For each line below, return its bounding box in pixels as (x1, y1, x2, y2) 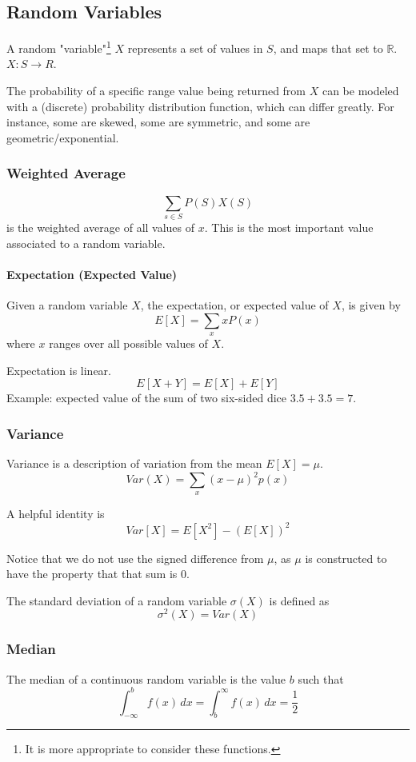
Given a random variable (6, 296, 128, 313)
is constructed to (305, 549, 387, 566)
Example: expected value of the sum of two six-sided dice (6, 389, 286, 406)
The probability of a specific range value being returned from (6, 82, 306, 99)
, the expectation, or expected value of (140, 296, 329, 313)
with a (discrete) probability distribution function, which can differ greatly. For (6, 98, 394, 114)
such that (298, 670, 344, 687)
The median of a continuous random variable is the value (6, 670, 286, 687)
